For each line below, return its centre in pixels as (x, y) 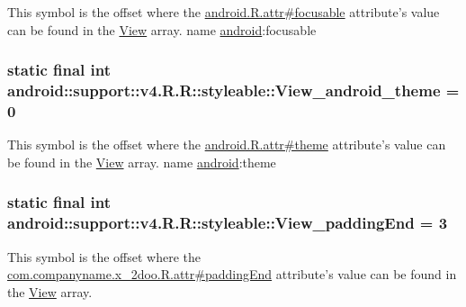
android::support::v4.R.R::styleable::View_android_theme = (233, 90)
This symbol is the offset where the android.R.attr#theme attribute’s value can (227, 144)
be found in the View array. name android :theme (142, 162)
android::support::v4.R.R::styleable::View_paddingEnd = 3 (228, 223)
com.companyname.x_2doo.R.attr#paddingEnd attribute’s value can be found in (232, 274)
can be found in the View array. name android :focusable (162, 29)
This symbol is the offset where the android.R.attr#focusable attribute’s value (224, 12)
